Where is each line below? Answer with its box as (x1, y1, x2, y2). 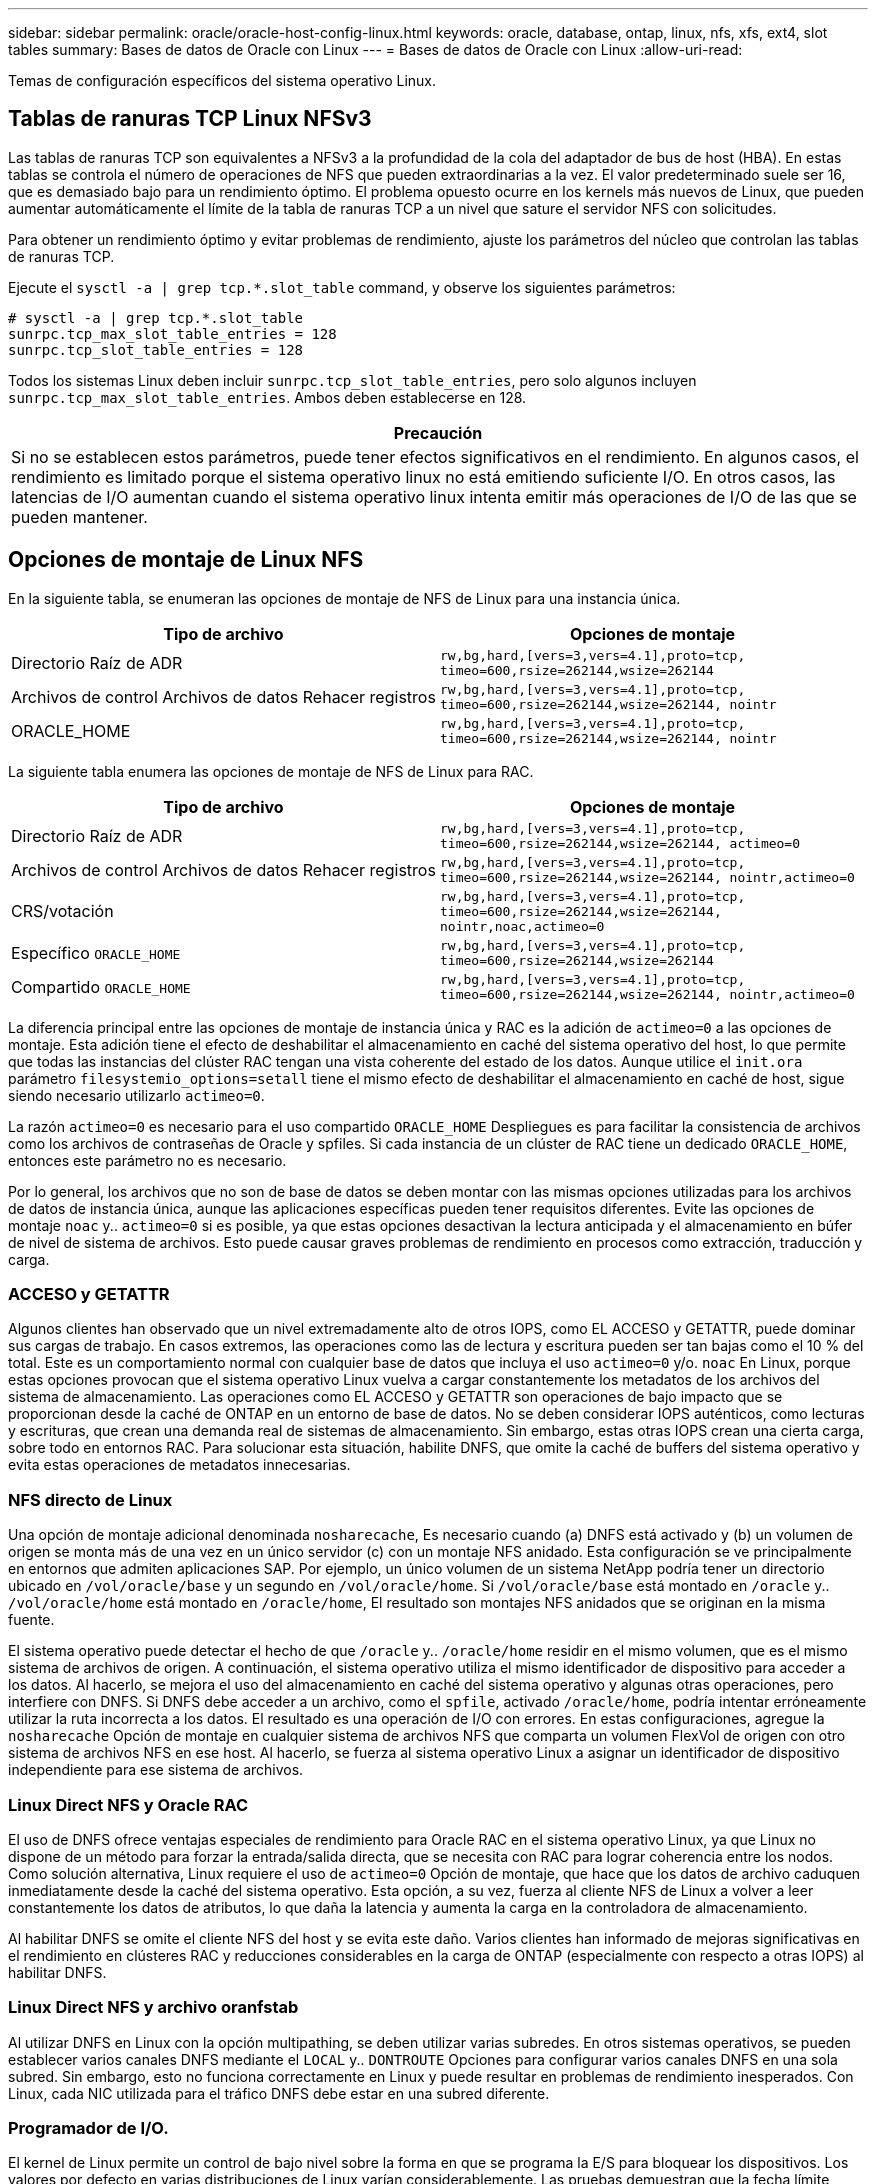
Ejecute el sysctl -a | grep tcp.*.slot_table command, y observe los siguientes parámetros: (8, 278, 676, 296)
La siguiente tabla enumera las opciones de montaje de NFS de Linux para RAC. (8, 762, 534, 780)
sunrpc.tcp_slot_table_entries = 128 (8, 341, 304, 358)
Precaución (393, 422, 483, 443)
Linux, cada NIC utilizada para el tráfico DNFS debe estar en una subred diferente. (8, 2084, 550, 2102)
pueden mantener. (11, 506, 148, 527)
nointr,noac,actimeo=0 (440, 918, 605, 934)
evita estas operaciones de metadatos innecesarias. (8, 1456, 351, 1474)
